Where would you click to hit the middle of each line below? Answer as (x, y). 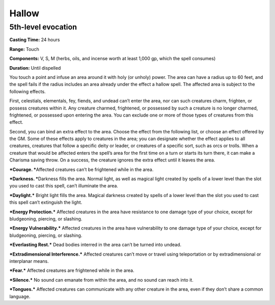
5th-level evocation (43, 27)
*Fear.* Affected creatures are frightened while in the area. (72, 270)
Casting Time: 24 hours (35, 40)
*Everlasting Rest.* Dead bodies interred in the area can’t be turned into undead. (95, 245)
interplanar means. (29, 261)
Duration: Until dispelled (35, 68)
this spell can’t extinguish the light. (46, 202)
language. (20, 296)
